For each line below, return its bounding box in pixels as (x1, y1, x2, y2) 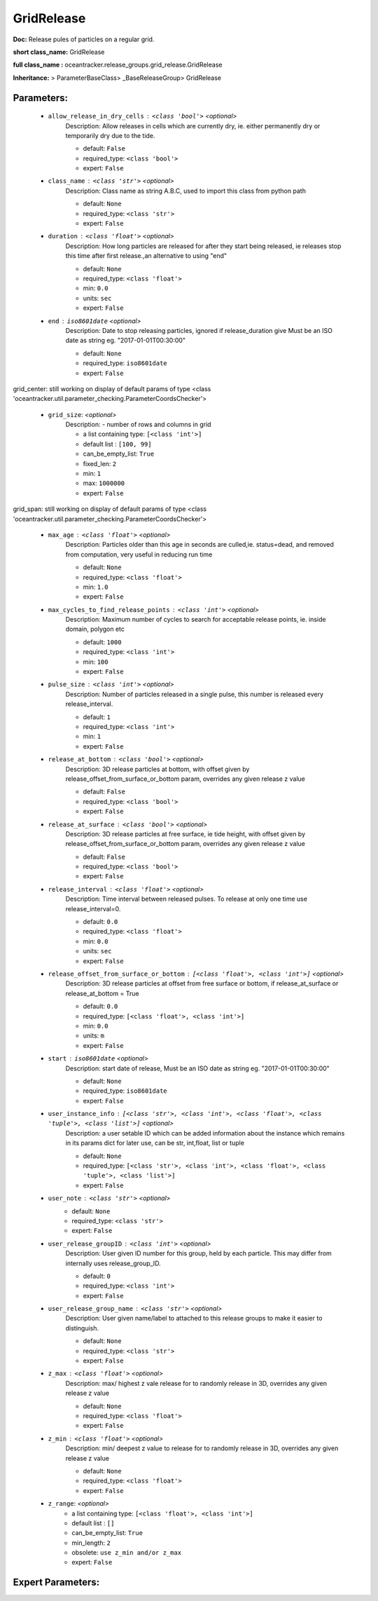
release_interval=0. (65, 904, 121, 913)
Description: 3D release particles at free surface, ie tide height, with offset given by (65, 829, 306, 838)
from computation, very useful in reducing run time (65, 550, 213, 559)
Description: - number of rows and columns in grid (65, 421, 211, 429)
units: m (83, 1031, 105, 1040)
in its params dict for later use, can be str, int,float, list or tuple (65, 1139, 245, 1147)
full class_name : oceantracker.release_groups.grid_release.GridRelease (13, 60, 223, 69)
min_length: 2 (71, 1539, 111, 1547)
